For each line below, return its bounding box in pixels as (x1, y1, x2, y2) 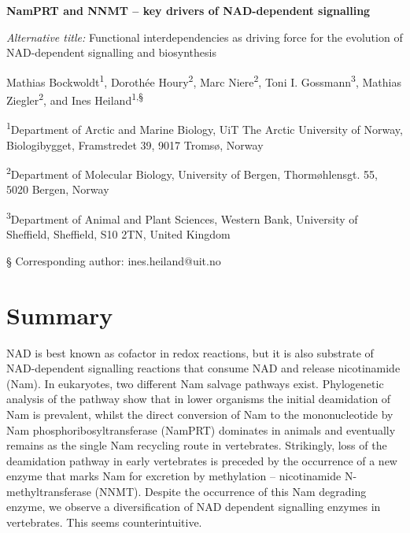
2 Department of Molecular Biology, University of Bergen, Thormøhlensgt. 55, (6, 164, 378, 182)
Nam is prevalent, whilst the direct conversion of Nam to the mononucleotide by (6, 405, 393, 422)
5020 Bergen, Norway (6, 181, 109, 198)
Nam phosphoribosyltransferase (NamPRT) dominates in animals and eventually (6, 421, 396, 438)
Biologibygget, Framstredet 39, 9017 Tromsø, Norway (6, 136, 264, 153)
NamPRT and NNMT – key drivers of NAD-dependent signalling (6, 2, 371, 18)
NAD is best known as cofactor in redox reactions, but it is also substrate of (6, 344, 374, 361)
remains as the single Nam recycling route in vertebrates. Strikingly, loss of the (6, 437, 387, 453)
